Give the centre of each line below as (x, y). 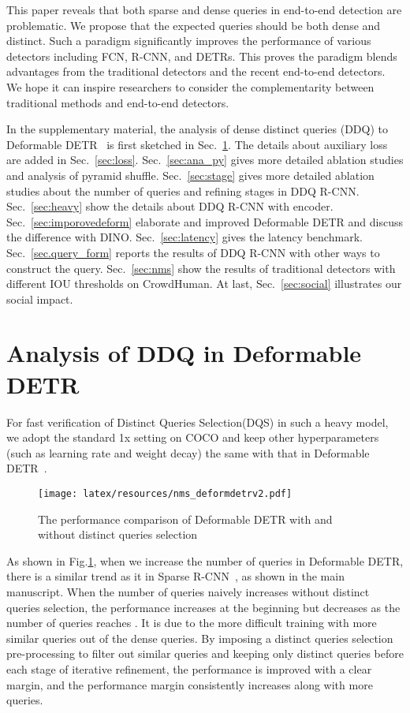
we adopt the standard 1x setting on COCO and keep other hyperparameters (193, 437)
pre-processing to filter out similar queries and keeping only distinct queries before (205, 653)
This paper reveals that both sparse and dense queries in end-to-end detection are (204, 9)
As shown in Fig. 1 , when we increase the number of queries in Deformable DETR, (205, 560)
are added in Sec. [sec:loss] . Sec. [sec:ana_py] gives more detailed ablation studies (205, 160)
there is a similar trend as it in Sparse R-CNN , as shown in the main (175, 576)
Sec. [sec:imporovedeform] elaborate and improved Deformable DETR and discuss (205, 221)
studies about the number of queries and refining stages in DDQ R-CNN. (183, 190)
